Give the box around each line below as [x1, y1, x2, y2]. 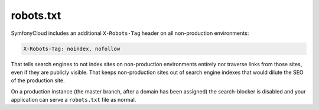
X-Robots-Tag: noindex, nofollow [23, 45, 121, 52]
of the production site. [11, 77, 65, 84]
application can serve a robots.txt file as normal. [11, 96, 136, 103]
